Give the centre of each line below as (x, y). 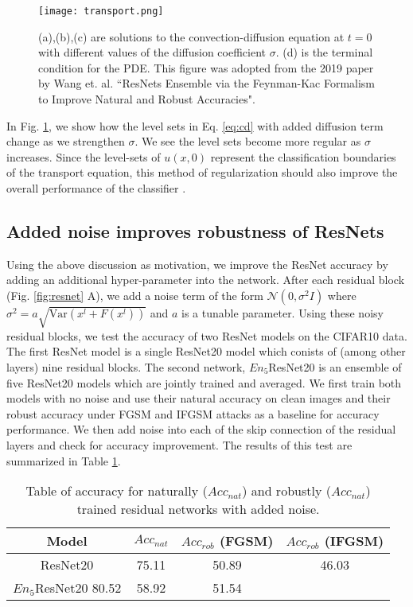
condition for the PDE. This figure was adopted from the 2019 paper (206, 67)
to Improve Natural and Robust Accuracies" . (147, 99)
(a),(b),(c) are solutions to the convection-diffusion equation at (191, 36)
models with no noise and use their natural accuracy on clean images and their (199, 398)
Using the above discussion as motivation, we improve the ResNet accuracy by (197, 264)
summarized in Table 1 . (64, 460)
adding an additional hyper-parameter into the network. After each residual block (206, 280)
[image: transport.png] (101, 11)
